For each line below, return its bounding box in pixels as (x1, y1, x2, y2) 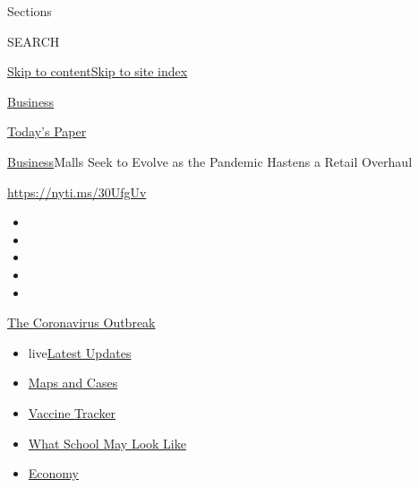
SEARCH (7, 31, 60, 50)
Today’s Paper (7, 122, 87, 141)
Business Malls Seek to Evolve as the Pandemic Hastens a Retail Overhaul (7, 152, 413, 170)
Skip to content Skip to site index (7, 62, 188, 81)
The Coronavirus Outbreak (7, 313, 156, 332)
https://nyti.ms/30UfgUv (7, 182, 147, 201)
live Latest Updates (28, 343, 132, 362)
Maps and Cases (28, 373, 118, 392)
